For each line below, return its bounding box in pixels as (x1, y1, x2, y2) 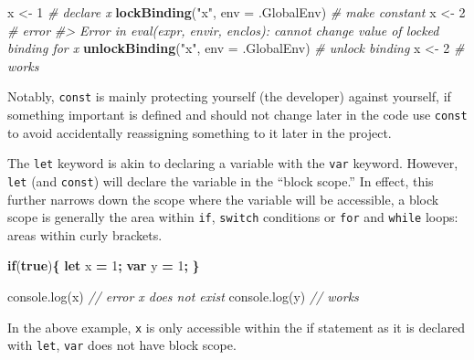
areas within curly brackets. (7, 225, 163, 244)
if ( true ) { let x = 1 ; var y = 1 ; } (7, 256, 200, 275)
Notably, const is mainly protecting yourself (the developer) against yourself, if (7, 87, 451, 106)
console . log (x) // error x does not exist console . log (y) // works (7, 287, 359, 306)
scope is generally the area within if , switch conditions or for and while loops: (7, 207, 458, 227)
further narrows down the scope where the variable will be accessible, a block (7, 189, 439, 208)
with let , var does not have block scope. (7, 335, 237, 355)
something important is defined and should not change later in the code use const (7, 105, 468, 124)
